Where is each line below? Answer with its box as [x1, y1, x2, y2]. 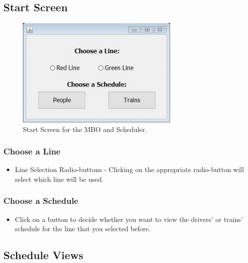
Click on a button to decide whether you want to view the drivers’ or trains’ [15, 214, 243, 224]
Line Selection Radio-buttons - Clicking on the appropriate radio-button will [15, 164, 244, 175]
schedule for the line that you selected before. [15, 223, 151, 234]
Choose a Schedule [3, 195, 79, 207]
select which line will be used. [15, 174, 104, 184]
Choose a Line [3, 145, 61, 157]
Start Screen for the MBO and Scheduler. [23, 124, 147, 134]
